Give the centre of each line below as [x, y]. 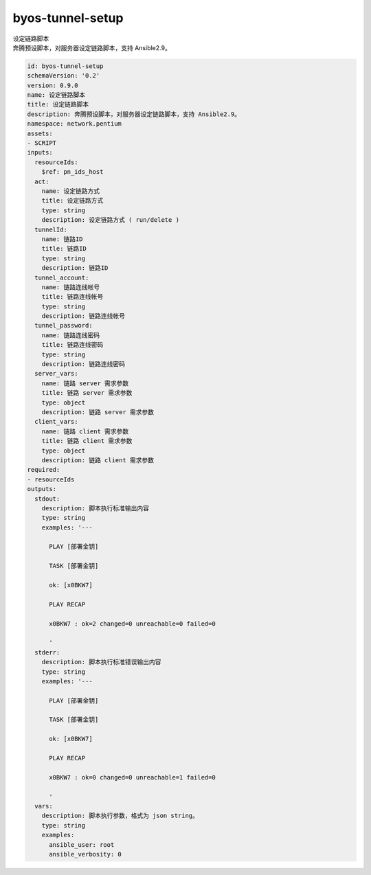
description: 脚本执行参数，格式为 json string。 [120, 816]
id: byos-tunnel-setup [65, 66]
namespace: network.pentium [74, 124]
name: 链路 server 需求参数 [85, 383]
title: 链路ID [64, 249]
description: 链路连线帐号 [83, 316]
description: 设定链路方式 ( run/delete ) [111, 220]
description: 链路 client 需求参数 [98, 460]
